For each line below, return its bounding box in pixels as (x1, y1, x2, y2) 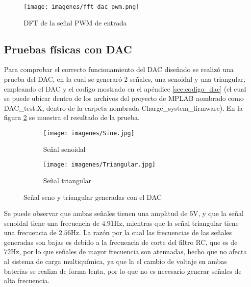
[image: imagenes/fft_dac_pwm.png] (24, 3, 140, 10)
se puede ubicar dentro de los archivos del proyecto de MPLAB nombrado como (4, 93, 244, 103)
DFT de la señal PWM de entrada (24, 17, 127, 27)
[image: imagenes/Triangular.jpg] (43, 161, 156, 168)
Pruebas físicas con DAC (4, 41, 132, 56)
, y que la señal (198, 208, 244, 218)
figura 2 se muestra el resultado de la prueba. (4, 112, 140, 122)
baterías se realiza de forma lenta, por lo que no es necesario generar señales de (4, 265, 242, 276)
